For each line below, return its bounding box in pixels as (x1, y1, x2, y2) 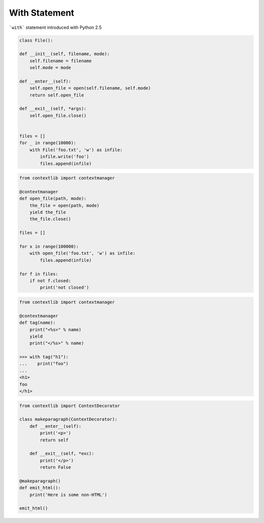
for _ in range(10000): (19, 140, 77, 146)
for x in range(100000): (19, 244, 79, 250)
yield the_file (29, 209, 66, 215)
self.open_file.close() (29, 113, 87, 118)
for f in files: (19, 271, 59, 276)
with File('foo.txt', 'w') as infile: (29, 147, 123, 153)
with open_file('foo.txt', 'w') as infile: (29, 250, 135, 256)
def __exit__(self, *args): (19, 106, 87, 112)
